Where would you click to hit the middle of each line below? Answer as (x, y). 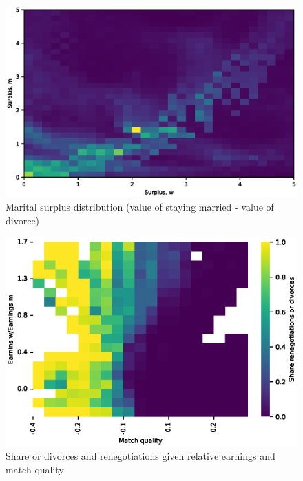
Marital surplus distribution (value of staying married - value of (140, 207)
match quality (35, 469)
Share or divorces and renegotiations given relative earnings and (140, 456)
